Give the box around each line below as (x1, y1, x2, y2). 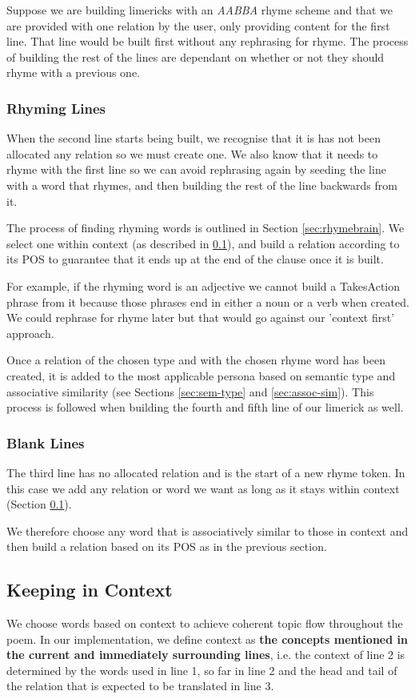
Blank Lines (6, 432, 85, 452)
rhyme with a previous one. (6, 64, 140, 81)
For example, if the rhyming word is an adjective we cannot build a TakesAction (6, 277, 401, 294)
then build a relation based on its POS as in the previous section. (6, 538, 327, 555)
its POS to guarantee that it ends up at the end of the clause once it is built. (6, 251, 384, 267)
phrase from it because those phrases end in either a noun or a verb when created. (6, 293, 409, 310)
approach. (6, 324, 54, 341)
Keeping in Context (6, 577, 173, 602)
